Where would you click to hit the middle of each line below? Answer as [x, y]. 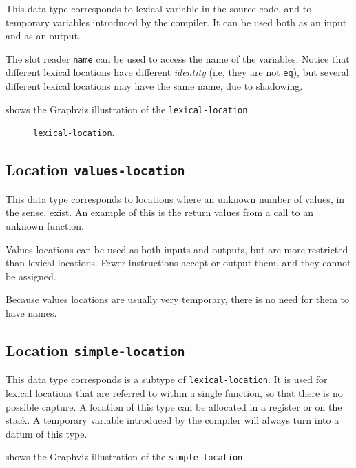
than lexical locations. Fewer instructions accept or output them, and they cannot [178, 263]
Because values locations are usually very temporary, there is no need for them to [177, 299]
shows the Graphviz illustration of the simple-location [124, 457]
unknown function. [45, 225]
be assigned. [31, 276]
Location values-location [95, 169]
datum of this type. [46, 433]
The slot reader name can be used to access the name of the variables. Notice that [178, 58]
